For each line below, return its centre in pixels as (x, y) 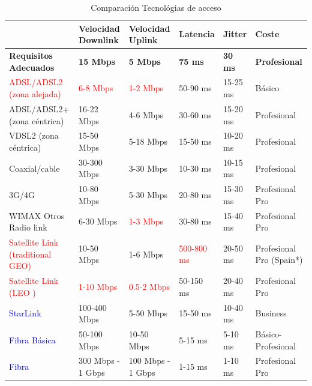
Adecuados (32, 67)
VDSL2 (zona (34, 135)
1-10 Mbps (98, 286)
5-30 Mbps (148, 195)
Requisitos (31, 56)
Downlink (99, 40)
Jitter (235, 34)
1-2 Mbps (146, 88)
